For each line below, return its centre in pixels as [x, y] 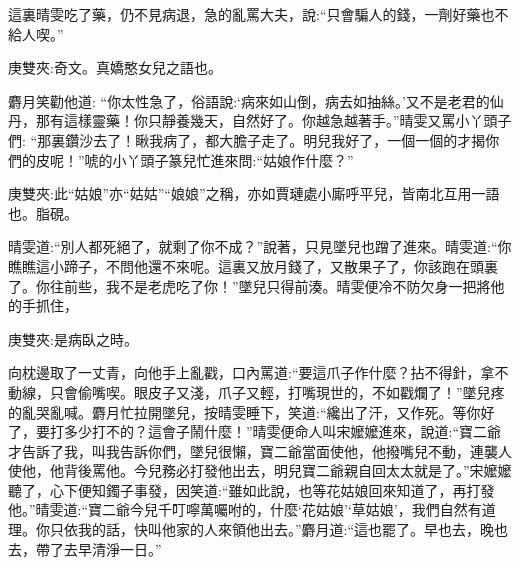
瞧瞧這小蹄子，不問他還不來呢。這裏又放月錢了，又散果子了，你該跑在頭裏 [253, 265]
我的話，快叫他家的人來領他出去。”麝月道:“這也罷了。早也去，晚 [286, 529]
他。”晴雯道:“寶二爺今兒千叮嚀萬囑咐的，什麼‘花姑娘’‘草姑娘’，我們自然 [238, 509]
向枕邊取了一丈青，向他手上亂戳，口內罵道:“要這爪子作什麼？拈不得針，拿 [251, 372]
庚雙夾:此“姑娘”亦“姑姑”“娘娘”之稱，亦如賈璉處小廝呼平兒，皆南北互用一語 [254, 193]
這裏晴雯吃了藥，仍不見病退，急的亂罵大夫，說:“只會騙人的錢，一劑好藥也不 [258, 14]
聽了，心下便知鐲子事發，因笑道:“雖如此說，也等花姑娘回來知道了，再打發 [251, 489]
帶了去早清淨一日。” [98, 548]
